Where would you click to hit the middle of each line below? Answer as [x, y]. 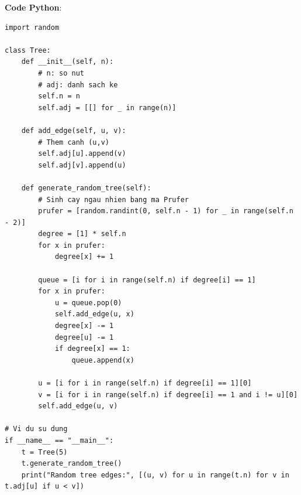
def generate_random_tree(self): [86, 188]
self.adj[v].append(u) [82, 165]
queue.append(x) [103, 360]
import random [32, 27]
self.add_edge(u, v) [78, 406]
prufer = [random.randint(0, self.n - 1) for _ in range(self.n [166, 211]
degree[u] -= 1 [84, 337]
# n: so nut [61, 73]
